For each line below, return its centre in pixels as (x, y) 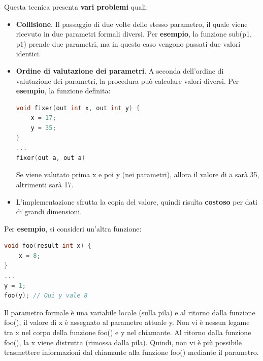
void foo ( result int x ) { (48, 246)
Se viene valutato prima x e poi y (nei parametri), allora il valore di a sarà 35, (138, 174)
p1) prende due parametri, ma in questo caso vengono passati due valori (128, 43)
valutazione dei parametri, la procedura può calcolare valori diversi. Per (127, 80)
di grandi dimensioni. (49, 211)
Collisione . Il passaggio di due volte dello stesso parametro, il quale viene (132, 24)
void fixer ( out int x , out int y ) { (78, 108)
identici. (28, 54)
